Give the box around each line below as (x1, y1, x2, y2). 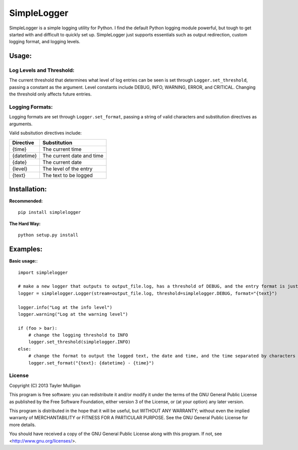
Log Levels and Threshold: (9, 67, 74, 74)
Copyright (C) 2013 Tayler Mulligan (9, 382, 81, 388)
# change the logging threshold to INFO (28, 332, 129, 338)
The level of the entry (42, 165, 93, 172)
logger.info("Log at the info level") (18, 304, 113, 310)
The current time (42, 146, 82, 153)
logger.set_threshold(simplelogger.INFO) (28, 339, 131, 345)
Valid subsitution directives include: (9, 130, 82, 136)
